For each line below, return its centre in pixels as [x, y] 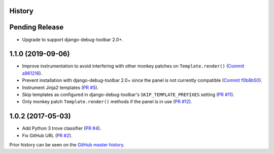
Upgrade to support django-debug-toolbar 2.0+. [73, 39]
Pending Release [37, 27]
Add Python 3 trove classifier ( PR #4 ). [62, 128]
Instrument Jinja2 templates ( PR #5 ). [60, 87]
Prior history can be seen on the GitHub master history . [67, 145]
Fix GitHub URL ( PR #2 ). [47, 135]
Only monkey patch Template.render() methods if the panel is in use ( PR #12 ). [107, 102]
